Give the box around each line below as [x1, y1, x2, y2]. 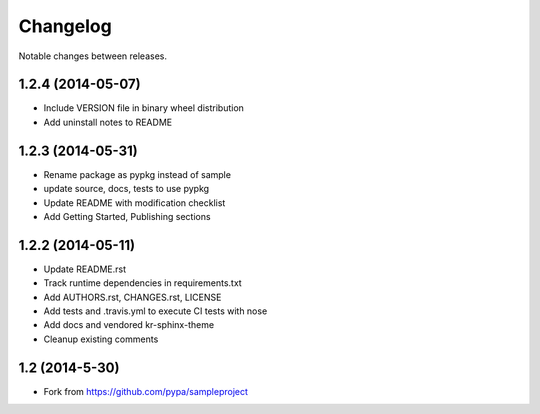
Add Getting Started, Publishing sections [43, 210, 211, 222]
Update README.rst [43, 263, 127, 275]
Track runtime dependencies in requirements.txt [43, 277, 242, 289]
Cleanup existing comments [43, 333, 159, 345]
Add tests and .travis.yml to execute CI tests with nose [43, 305, 268, 317]
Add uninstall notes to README [43, 116, 173, 128]
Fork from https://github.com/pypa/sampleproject [43, 385, 249, 397]
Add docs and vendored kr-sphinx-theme [43, 319, 215, 331]
